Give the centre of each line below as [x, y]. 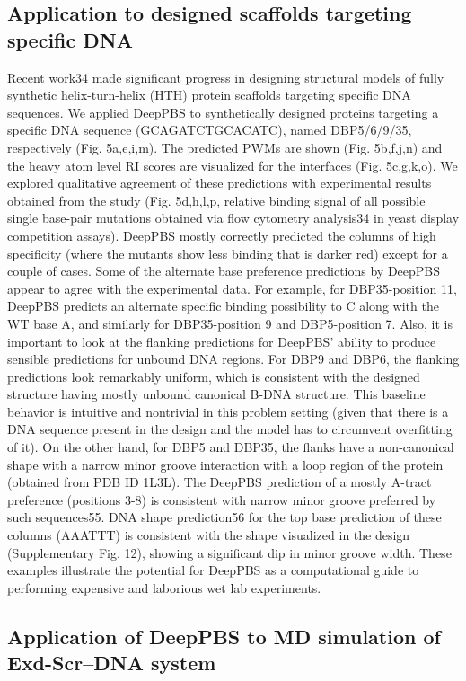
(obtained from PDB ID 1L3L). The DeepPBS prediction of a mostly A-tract [220, 482]
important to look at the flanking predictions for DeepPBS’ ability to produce [222, 341]
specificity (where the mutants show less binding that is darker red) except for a [228, 253]
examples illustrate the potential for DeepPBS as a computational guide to [213, 570]
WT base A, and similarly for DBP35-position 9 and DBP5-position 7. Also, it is [230, 323]
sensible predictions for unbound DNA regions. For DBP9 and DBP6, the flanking [233, 359]
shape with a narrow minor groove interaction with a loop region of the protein [225, 464]
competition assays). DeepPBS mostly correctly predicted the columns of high [222, 235]
